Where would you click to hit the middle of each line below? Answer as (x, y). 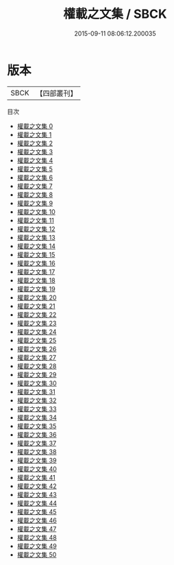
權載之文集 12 (36, 229)
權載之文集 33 (37, 409)
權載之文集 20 (37, 297)
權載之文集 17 (36, 272)
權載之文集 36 (37, 434)
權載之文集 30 (37, 383)
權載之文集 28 (37, 366)
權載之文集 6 (35, 177)
